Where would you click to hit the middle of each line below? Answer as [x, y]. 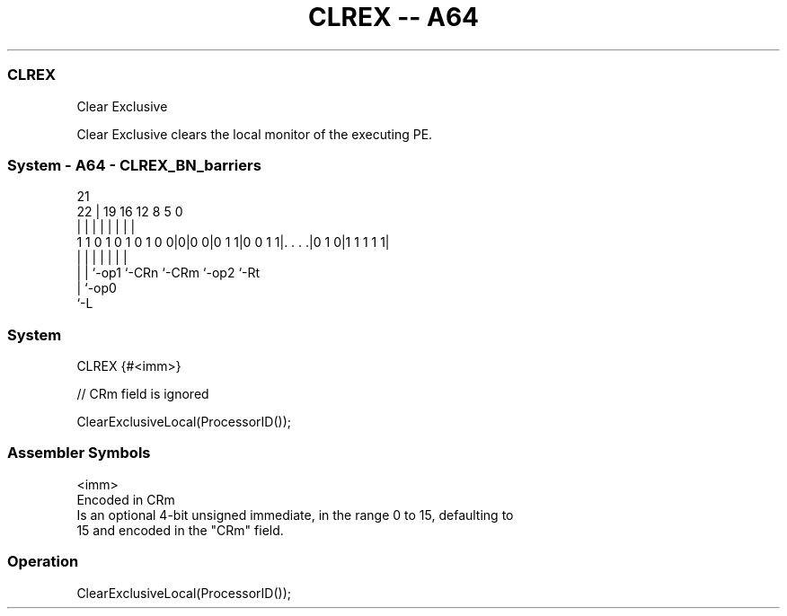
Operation [43, 562]
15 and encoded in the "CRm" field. [180, 530]
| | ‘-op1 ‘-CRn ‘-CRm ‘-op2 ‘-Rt [168, 273]
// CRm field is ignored [143, 394]
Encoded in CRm [126, 499]
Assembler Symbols [79, 453]
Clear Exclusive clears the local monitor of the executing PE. [255, 134]
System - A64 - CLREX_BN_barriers [134, 165]
